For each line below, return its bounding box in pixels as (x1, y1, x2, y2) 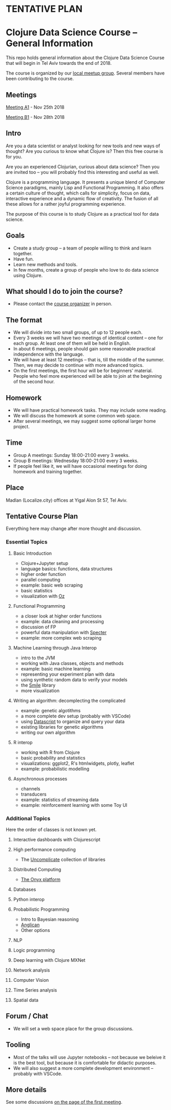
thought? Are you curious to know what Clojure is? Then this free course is (6, 148, 163, 154)
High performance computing (13, 847, 76, 853)
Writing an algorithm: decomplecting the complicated (13, 697, 126, 703)
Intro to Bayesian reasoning (20, 917, 79, 923)
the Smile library (20, 682, 56, 688)
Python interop (13, 896, 45, 903)
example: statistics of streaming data (20, 796, 99, 803)
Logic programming (13, 947, 55, 954)
